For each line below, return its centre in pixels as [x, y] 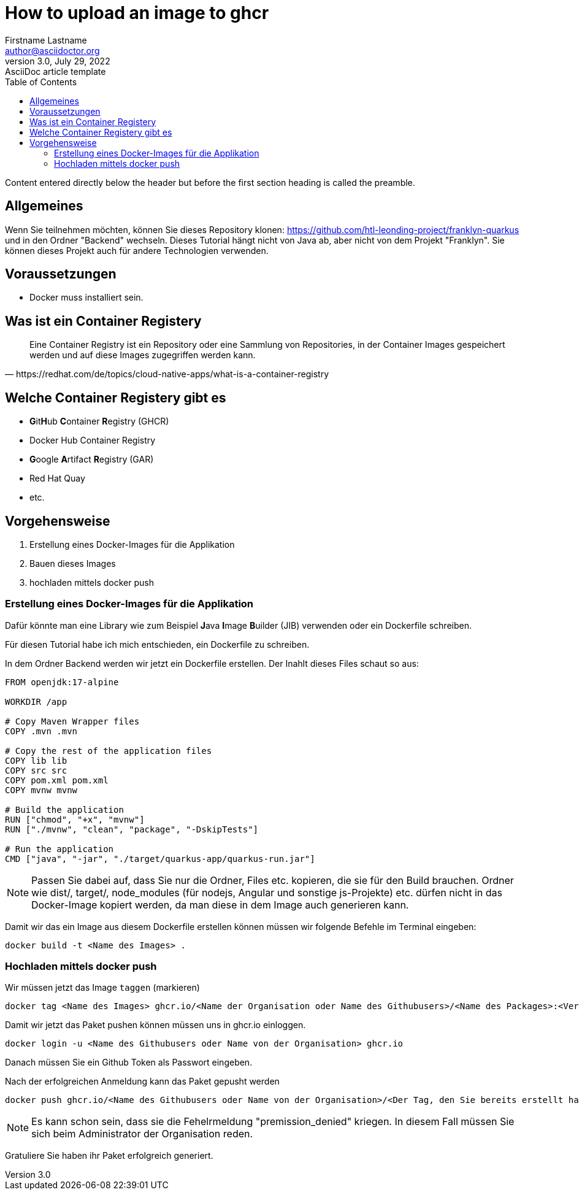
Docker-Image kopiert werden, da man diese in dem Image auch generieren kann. [220, 905]
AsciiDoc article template [56, 71]
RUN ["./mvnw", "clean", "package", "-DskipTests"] [132, 829]
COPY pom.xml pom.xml [57, 780]
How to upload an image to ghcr [137, 13]
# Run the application [59, 849]
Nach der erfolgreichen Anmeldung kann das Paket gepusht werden [142, 1082]
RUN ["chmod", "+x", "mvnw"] [75, 819]
